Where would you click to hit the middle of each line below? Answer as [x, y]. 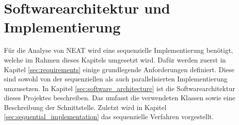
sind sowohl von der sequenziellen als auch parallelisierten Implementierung [116, 79]
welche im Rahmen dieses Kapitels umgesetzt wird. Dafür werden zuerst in [115, 59]
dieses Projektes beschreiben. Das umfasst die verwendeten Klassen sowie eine [120, 98]
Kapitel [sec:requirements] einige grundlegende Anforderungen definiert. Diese [119, 69]
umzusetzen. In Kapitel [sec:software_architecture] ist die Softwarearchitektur [119, 88]
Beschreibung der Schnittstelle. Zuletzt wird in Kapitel [85, 107]
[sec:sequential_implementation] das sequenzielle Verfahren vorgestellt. [109, 117]
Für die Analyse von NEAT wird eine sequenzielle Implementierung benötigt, [119, 50]
